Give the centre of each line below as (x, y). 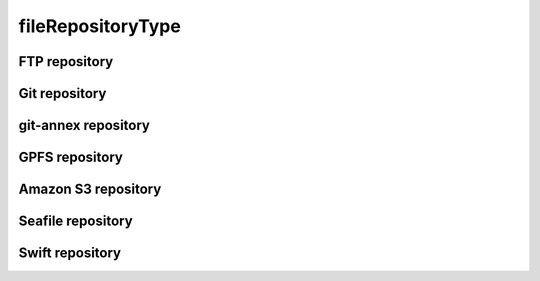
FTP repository (66, 61)
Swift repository (70, 253)
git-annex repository (84, 125)
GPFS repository (71, 157)
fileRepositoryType (100, 26)
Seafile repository (76, 221)
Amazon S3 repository (90, 189)
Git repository (62, 93)
